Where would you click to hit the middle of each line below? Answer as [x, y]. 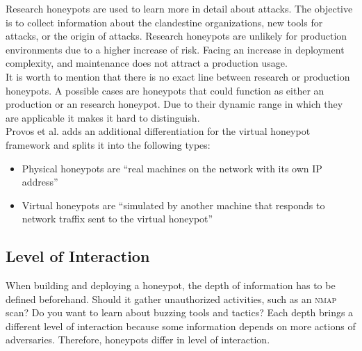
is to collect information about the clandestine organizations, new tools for [164, 22]
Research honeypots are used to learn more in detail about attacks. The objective [179, 8]
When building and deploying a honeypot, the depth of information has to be [171, 285]
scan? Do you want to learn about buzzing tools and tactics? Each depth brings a [180, 312]
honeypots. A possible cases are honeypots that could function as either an [165, 90]
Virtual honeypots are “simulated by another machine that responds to [173, 205]
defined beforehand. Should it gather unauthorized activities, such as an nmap [171, 299]
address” [40, 182]
